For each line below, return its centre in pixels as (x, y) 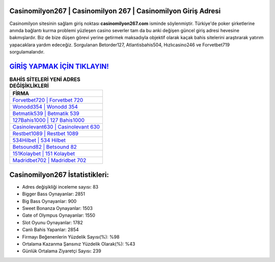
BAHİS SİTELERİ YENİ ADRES (45, 80)
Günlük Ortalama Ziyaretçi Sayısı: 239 (62, 251)
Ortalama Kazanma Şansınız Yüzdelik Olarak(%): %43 (79, 244)
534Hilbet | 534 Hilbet (39, 140)
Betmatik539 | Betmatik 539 (46, 114)
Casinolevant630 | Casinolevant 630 (56, 127)
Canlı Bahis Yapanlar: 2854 (50, 230)
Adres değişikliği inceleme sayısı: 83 (60, 187)
